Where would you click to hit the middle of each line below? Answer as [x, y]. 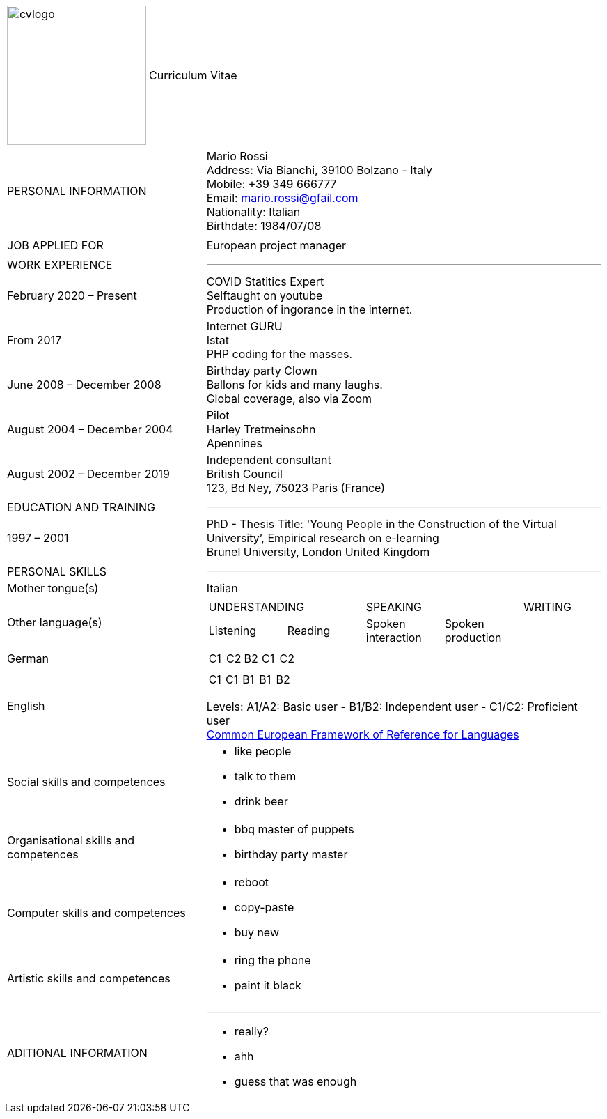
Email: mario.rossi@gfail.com [282, 198]
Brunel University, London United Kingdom [318, 552]
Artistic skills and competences [89, 978]
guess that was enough [295, 1081]
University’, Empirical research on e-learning [323, 538]
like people [263, 751]
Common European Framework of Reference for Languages [363, 734]
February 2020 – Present [72, 295]
